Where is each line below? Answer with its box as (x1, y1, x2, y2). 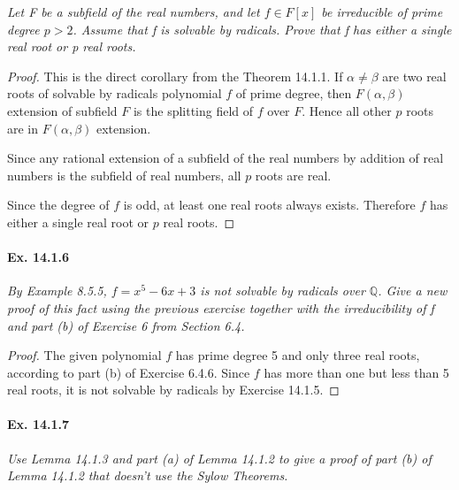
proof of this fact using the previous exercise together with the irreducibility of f (7, 298, 434, 317)
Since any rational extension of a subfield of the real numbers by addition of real (7, 149, 444, 167)
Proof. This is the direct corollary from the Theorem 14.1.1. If (7, 66, 343, 85)
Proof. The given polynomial (7, 346, 162, 364)
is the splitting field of (133, 101, 254, 119)
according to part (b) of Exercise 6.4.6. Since (7, 363, 250, 381)
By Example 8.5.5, (7, 281, 107, 300)
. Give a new (378, 281, 448, 300)
